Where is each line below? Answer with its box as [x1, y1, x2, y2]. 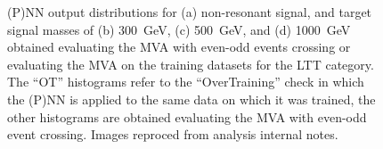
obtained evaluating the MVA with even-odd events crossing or [7, 37, 351, 56]
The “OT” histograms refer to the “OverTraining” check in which [7, 72, 364, 91]
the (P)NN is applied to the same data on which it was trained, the [7, 89, 376, 108]
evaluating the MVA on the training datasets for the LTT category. [7, 54, 374, 73]
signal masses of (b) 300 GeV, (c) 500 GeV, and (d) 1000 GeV [7, 20, 351, 38]
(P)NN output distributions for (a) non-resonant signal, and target [7, 3, 372, 21]
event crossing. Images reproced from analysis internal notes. [7, 125, 338, 144]
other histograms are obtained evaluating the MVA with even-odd [7, 107, 367, 126]
